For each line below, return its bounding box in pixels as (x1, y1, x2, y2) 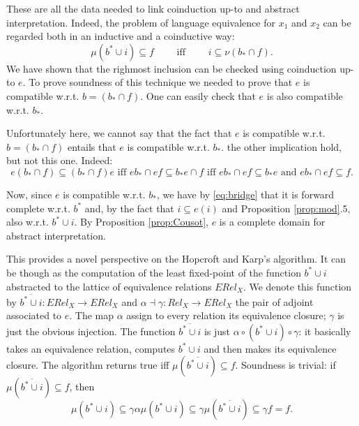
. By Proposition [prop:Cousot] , (74, 214, 208, 229)
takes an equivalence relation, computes (6, 341, 176, 355)
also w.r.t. (6, 214, 49, 229)
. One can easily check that (140, 88, 256, 103)
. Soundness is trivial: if (235, 358, 336, 372)
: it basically (298, 323, 351, 338)
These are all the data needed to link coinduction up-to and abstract (6, 1, 300, 15)
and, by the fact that (84, 200, 174, 215)
